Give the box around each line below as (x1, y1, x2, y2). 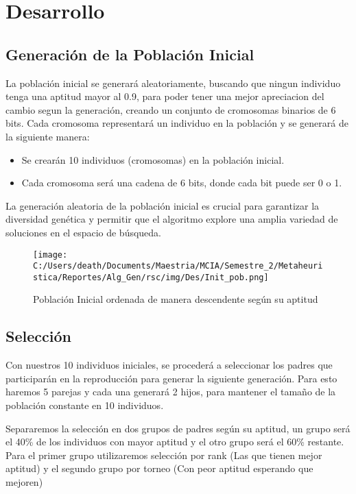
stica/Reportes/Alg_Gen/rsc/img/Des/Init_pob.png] (33, 272, 269, 282)
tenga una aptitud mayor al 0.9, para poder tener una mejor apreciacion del (5, 89, 324, 103)
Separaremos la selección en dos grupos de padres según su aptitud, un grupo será (5, 421, 351, 435)
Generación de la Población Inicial (5, 43, 254, 64)
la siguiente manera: (5, 129, 90, 143)
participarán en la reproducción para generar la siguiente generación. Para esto (5, 371, 337, 385)
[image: (33, 249, 68, 260)
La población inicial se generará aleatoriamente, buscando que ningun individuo (5, 75, 341, 90)
